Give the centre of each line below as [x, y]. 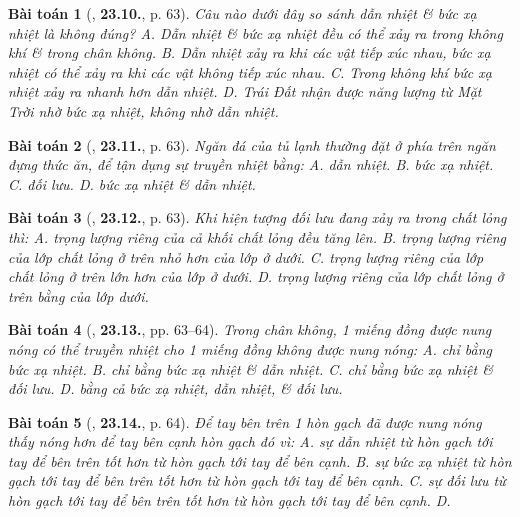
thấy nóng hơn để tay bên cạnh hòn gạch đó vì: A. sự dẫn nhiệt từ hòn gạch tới [250, 441]
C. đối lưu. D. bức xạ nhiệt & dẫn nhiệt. [132, 183]
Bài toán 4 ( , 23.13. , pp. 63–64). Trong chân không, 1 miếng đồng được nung [250, 329]
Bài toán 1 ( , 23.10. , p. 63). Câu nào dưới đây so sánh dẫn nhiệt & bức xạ [242, 13]
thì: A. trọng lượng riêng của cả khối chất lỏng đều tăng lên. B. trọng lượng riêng [257, 236]
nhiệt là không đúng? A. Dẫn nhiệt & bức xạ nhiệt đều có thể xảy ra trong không [255, 32]
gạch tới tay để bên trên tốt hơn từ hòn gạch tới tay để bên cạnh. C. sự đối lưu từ [257, 480]
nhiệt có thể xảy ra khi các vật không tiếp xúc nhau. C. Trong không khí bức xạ [250, 71]
